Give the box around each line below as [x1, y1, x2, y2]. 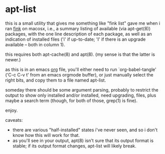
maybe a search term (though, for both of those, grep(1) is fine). [5, 97, 138, 104]
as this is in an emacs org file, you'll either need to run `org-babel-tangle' [5, 66, 157, 72]
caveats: [5, 117, 23, 123]
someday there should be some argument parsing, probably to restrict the [5, 87, 158, 93]
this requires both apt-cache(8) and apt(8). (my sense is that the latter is [5, 51, 155, 57]
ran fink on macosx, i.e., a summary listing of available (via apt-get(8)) [5, 25, 151, 31]
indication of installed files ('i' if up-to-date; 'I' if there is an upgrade [5, 36, 146, 42]
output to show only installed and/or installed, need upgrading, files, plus [5, 92, 156, 98]
